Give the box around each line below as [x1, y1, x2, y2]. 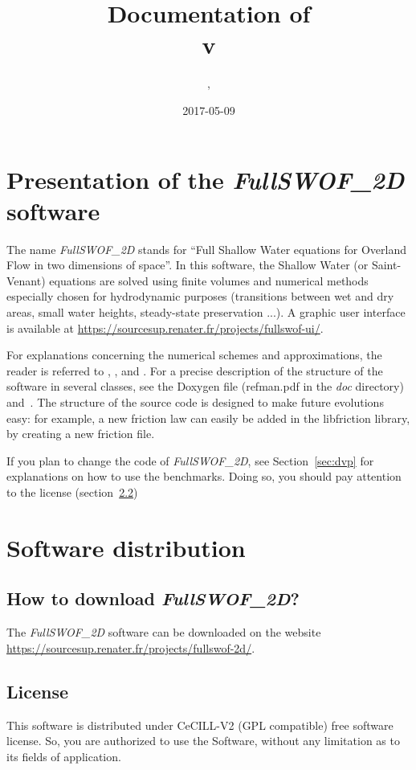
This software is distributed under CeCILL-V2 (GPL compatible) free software [6, 716, 394, 733]
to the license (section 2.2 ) [6, 483, 138, 500]
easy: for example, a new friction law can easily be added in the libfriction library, [6, 409, 410, 426]
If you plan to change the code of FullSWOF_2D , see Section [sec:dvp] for [6, 452, 374, 469]
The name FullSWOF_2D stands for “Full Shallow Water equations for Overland [6, 240, 406, 257]
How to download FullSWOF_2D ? [6, 586, 300, 611]
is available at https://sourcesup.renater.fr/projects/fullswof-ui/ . [6, 319, 324, 336]
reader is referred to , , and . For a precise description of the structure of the [6, 362, 383, 379]
